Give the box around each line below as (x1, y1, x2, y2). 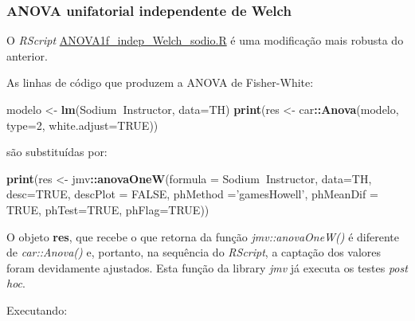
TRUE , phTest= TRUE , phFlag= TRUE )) (6, 201, 209, 217)
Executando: (6, 301, 68, 318)
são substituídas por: (6, 143, 108, 160)
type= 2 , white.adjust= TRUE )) (6, 116, 159, 133)
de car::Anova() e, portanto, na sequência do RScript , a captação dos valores (6, 244, 382, 260)
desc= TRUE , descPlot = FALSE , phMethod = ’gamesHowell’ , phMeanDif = (6, 186, 378, 202)
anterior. (6, 47, 48, 64)
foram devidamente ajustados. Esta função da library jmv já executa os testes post (6, 259, 408, 276)
